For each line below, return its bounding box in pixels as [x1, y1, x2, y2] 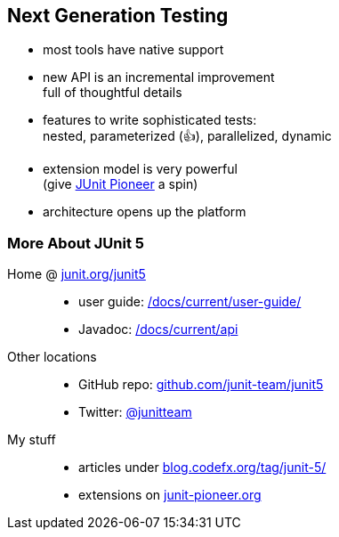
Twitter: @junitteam [78, 404, 192, 420]
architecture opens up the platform [43, 204, 246, 220]
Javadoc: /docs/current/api [78, 321, 238, 338]
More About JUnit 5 [7, 233, 144, 252]
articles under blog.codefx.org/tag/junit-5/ [78, 460, 327, 476]
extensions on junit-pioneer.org [78, 487, 262, 503]
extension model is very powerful [43, 161, 238, 177]
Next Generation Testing [7, 4, 229, 27]
